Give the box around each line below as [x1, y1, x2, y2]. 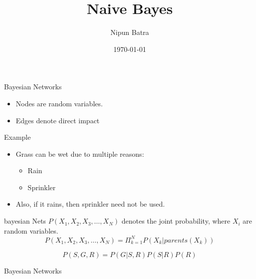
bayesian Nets [4, 216, 46, 226]
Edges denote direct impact [15, 115, 100, 125]
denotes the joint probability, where [121, 216, 231, 226]
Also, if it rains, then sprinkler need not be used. [15, 199, 165, 209]
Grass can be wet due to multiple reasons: [15, 148, 144, 159]
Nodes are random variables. [15, 98, 103, 108]
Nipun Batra [110, 27, 149, 37]
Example [4, 132, 31, 142]
